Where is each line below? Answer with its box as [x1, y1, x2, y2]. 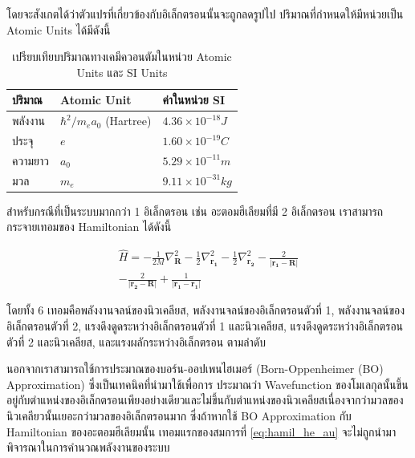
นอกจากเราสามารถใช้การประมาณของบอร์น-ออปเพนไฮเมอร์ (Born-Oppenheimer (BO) [6, 360, 384, 377]
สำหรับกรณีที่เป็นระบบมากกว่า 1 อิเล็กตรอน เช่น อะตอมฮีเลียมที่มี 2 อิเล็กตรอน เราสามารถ [6, 202, 384, 219]
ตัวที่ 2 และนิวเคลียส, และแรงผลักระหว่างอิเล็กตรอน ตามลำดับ [6, 333, 266, 350]
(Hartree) [105, 112, 152, 129]
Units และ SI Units [76, 63, 168, 80]
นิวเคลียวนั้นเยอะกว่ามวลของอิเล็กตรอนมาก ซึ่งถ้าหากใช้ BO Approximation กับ [6, 407, 352, 424]
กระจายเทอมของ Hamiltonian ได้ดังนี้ [6, 218, 172, 235]
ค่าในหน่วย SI [162, 91, 226, 108]
